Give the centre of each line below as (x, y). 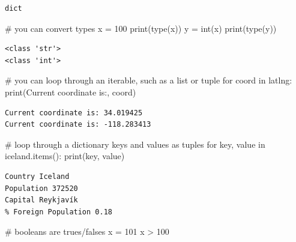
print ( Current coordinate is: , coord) (71, 92)
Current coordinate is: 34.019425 (74, 113)
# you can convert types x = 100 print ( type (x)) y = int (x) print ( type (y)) (141, 28)
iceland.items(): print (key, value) (65, 156)
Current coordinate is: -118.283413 (78, 125)
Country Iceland (37, 176)
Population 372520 (41, 188)
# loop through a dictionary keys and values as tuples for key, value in (135, 144)
